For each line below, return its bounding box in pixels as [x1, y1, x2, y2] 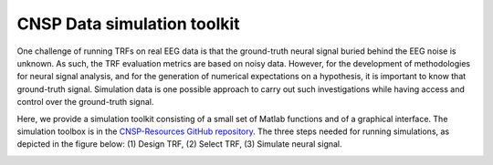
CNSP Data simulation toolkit [16, 14, 241, 34]
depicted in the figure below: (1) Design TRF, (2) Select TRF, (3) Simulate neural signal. [16, 139, 342, 150]
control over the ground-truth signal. [16, 97, 154, 108]
